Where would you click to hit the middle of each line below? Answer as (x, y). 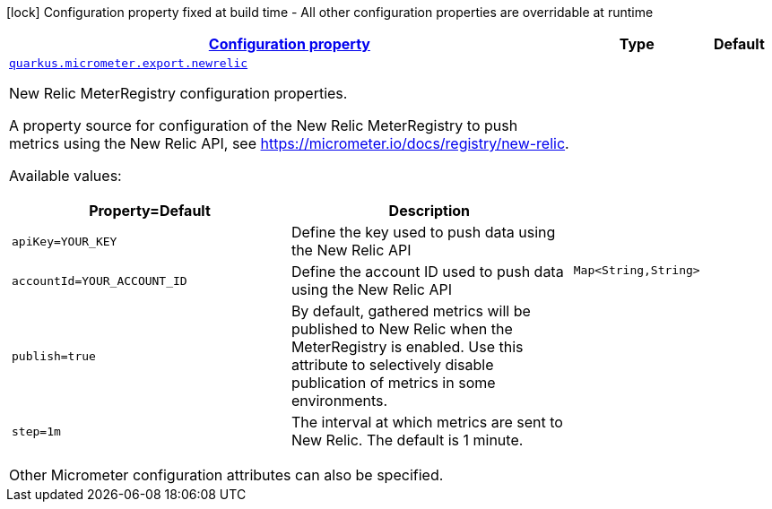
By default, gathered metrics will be (411, 311)
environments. (339, 401)
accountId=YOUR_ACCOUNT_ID (100, 280)
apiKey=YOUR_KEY (65, 241)
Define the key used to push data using (423, 232)
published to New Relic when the (402, 329)
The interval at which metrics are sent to (427, 422)
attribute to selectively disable (392, 365)
